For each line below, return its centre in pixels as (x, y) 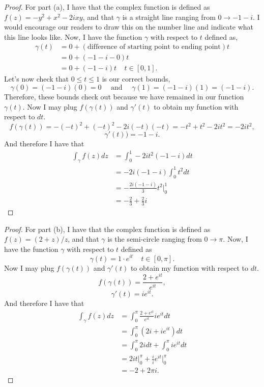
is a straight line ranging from (169, 17)
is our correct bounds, (136, 79)
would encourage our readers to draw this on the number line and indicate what (129, 27)
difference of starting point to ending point (154, 47)
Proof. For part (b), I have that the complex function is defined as (107, 229)
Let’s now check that (37, 79)
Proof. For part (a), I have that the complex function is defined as (107, 7)
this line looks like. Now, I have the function (73, 36)
